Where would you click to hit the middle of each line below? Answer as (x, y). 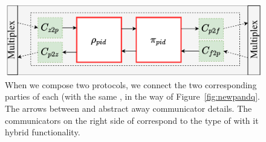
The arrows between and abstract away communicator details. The (128, 108)
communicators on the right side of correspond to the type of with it (132, 120)
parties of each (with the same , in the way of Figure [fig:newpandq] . (133, 96)
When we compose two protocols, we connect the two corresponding (131, 84)
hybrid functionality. (43, 132)
